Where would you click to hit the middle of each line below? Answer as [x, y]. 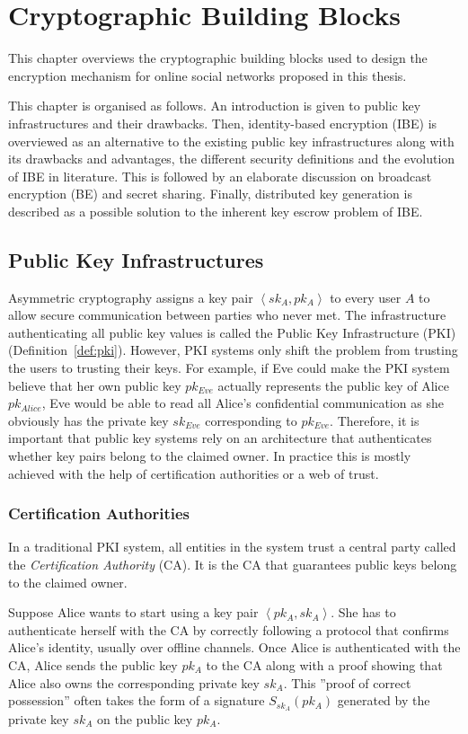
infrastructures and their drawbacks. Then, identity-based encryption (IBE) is [223, 123]
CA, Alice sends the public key [93, 664]
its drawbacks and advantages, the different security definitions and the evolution [232, 159]
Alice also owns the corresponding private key [134, 682]
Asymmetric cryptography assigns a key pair [131, 297]
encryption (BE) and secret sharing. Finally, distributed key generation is [210, 194]
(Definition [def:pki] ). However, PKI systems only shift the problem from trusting [233, 350]
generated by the [384, 700]
